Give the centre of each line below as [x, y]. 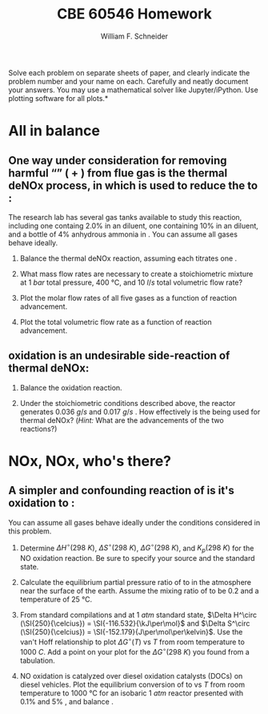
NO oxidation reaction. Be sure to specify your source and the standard [137, 558]
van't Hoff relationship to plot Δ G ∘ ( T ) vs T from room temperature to [132, 641]
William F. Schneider [134, 36]
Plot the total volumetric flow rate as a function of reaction [116, 322]
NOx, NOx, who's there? [90, 461]
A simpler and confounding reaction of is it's [121, 491]
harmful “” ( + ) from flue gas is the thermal [118, 173]
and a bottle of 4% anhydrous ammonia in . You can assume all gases [123, 234]
